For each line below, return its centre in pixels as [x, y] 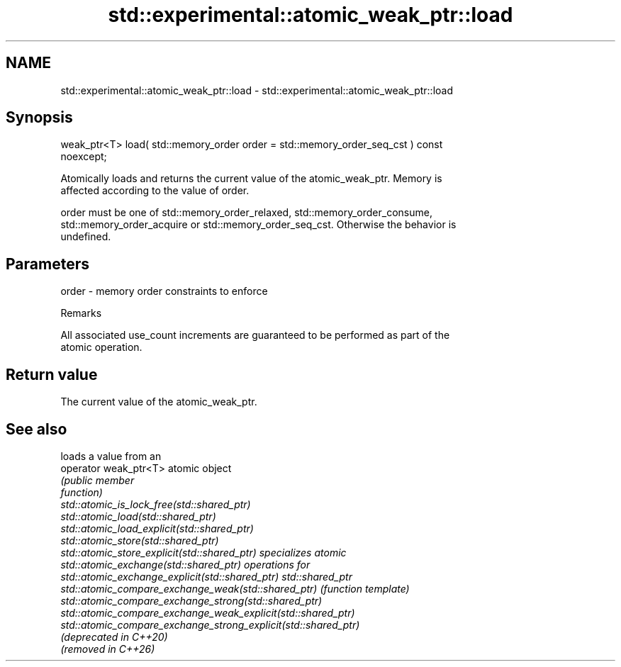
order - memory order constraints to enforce [164, 291]
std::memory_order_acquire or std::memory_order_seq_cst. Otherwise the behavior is [258, 225]
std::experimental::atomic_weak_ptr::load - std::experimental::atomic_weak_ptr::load [257, 90]
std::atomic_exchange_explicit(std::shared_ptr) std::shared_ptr [206, 576]
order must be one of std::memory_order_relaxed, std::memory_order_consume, [246, 213]
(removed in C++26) [108, 649]
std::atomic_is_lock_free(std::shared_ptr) [156, 504]
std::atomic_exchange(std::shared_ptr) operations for [185, 564]
